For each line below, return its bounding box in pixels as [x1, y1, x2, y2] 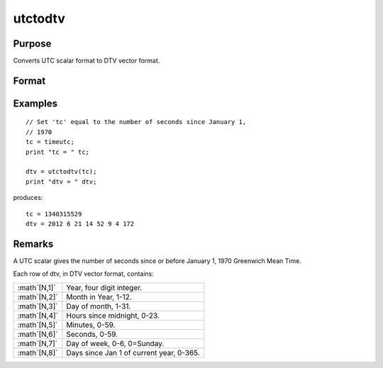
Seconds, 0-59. [66, 329, 118, 339]
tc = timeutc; [26, 138, 74, 146]
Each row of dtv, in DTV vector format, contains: [13, 269, 154, 278]
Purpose [13, 38, 52, 50]
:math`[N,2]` [17, 291, 58, 301]
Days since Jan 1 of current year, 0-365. [66, 347, 200, 357]
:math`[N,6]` [17, 329, 58, 339]
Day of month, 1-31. [66, 301, 131, 311]
